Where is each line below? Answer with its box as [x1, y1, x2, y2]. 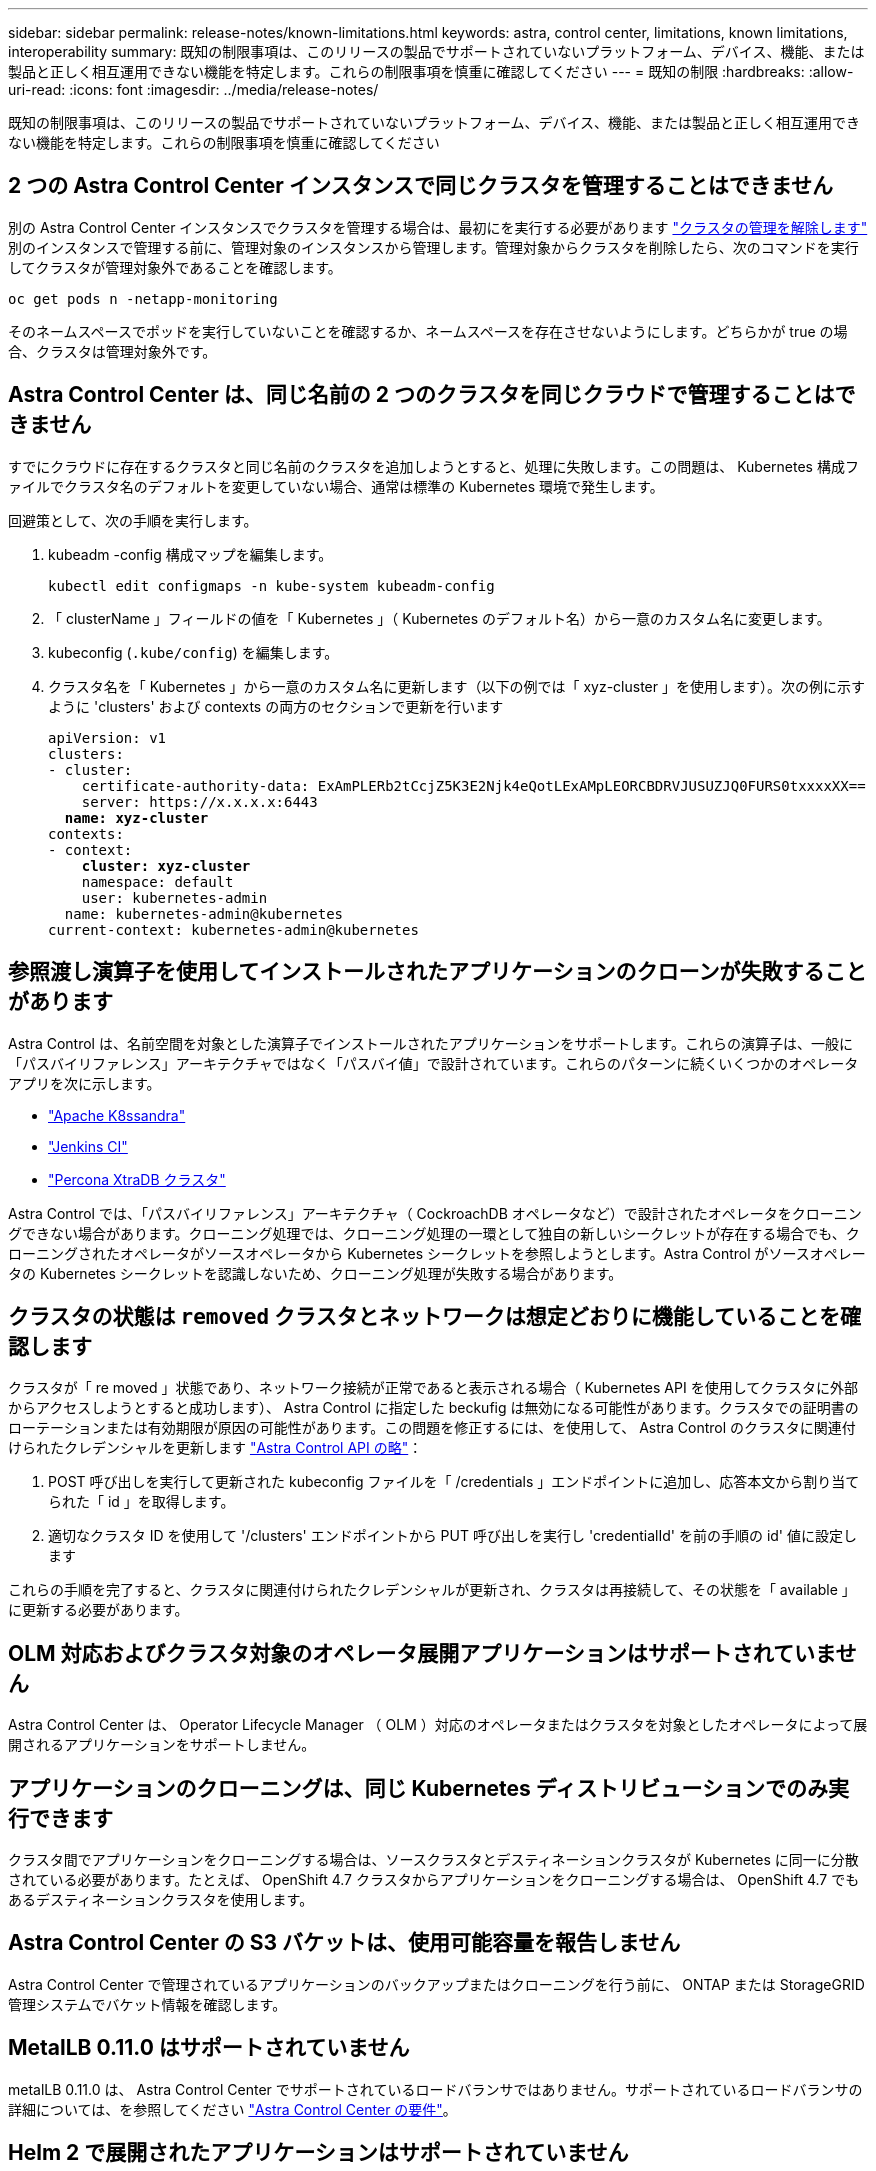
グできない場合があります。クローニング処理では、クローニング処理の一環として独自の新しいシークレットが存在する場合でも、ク [8, 1224, 860, 1242]
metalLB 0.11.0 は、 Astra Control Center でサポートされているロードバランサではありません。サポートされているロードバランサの [8, 2080, 863, 2098]
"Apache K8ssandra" [48, 1106, 186, 1124]
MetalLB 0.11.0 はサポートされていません [8, 2035, 410, 2061]
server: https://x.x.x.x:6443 [81, 793, 318, 810]
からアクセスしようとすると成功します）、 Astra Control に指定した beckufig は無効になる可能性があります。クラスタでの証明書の [8, 1399, 859, 1417]
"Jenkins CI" [48, 1137, 128, 1155]
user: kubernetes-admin [81, 889, 268, 906]
